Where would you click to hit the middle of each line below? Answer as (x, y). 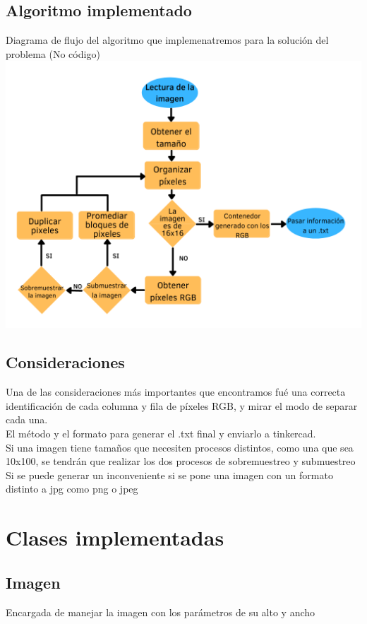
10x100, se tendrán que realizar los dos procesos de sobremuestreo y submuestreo (181, 461)
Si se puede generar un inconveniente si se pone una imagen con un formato (169, 475)
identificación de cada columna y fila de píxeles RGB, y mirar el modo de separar (182, 405)
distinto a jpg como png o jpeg (72, 489)
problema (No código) (53, 53)
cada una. (27, 419)
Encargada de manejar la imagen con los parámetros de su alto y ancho (161, 612)
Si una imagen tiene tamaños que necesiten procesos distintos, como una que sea (180, 447)
